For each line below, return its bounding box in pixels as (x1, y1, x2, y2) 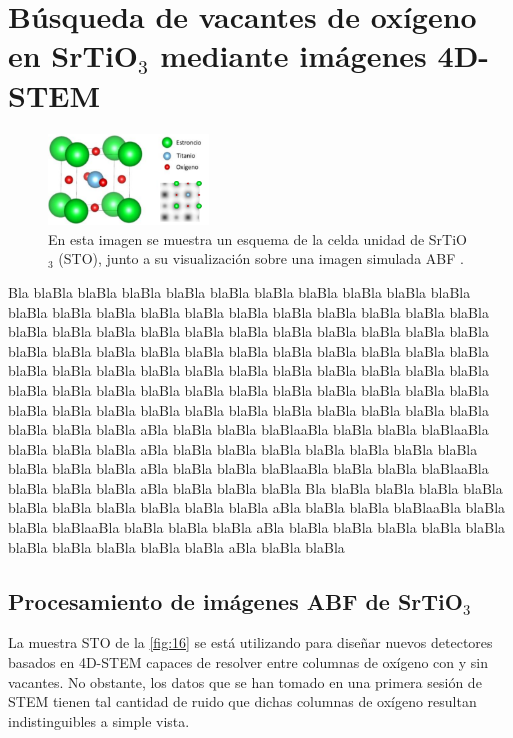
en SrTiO (8, 35, 139, 76)
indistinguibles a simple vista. (8, 710, 190, 731)
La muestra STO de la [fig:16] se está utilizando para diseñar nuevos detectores (8, 632, 493, 653)
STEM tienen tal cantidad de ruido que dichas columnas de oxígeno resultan (8, 691, 477, 712)
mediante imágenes (160, 35, 427, 76)
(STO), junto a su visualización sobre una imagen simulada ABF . (58, 248, 464, 269)
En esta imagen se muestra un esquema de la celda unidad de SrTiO (48, 228, 467, 249)
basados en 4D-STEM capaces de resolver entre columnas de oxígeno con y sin (8, 652, 489, 673)
